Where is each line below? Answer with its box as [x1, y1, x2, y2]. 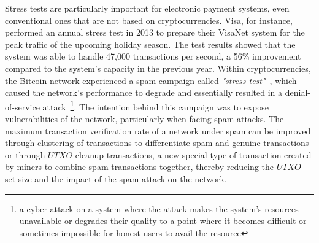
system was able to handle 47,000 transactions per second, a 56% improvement [5, 50, 301, 63]
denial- [285, 86, 310, 99]
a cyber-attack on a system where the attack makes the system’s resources [19, 202, 299, 215]
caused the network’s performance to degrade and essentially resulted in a [5, 86, 283, 99]
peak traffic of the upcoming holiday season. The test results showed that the [5, 37, 296, 50]
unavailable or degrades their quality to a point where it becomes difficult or [19, 214, 307, 227]
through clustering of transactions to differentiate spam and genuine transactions [5, 136, 309, 149]
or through [5, 148, 45, 161]
